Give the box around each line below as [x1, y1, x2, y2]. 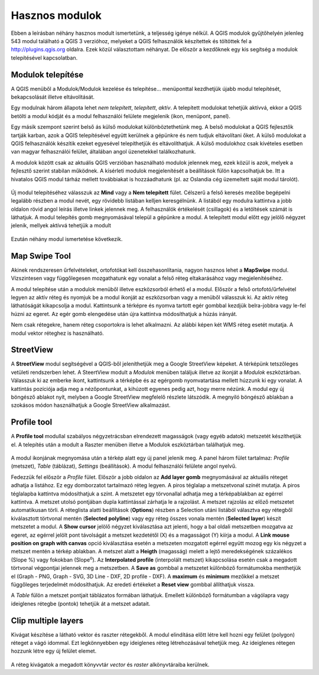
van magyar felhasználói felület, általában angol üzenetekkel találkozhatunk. [11, 148, 196, 155]
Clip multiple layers [11, 615, 84, 625]
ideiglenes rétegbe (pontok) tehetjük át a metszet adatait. [11, 600, 151, 607]
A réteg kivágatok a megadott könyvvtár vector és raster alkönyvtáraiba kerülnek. [11, 661, 210, 668]
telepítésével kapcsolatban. [11, 54, 78, 61]
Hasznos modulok [11, 9, 102, 22]
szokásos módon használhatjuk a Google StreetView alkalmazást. [11, 402, 171, 409]
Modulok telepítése [11, 70, 84, 80]
